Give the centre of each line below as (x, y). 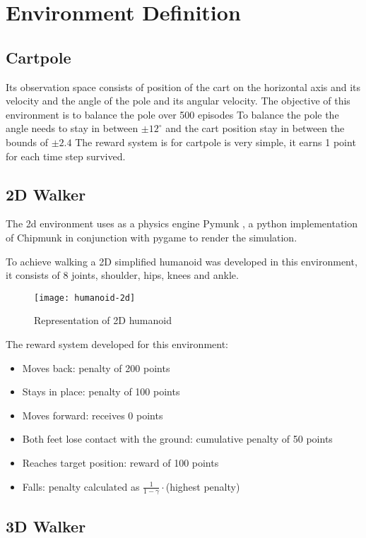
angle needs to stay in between (72, 128)
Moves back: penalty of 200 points (96, 367)
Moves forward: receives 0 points (93, 415)
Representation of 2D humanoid (103, 320)
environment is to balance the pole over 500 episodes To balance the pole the (172, 114)
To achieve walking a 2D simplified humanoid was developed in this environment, (182, 261)
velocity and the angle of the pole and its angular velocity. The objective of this (178, 101)
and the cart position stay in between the (255, 128)
